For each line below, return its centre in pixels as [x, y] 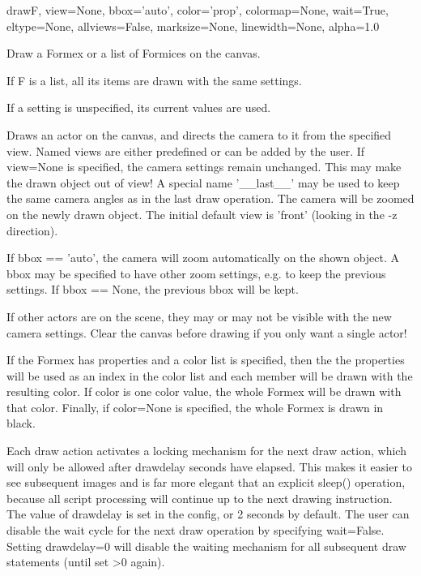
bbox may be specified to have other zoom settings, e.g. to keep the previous [196, 273]
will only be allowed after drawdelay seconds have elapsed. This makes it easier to [210, 466]
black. [21, 423]
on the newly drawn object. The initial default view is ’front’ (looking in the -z [202, 214]
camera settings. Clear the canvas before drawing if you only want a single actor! [207, 332]
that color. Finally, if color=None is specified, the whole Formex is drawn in [195, 407]
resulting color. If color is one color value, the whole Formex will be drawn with [204, 391]
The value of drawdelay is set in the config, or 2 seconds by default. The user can [208, 514]
